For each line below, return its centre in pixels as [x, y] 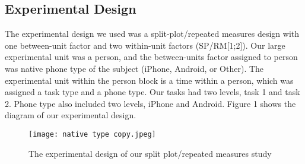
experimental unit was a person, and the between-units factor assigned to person [151, 57]
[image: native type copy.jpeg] [92, 134]
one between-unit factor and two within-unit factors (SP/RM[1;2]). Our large [145, 45]
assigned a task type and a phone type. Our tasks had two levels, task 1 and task [152, 92]
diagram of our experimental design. [71, 115]
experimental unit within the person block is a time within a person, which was [149, 80]
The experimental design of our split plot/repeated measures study [150, 153]
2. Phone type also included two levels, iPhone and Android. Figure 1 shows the [150, 103]
